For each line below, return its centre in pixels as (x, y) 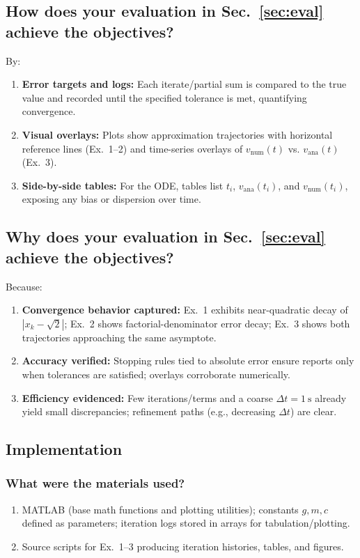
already (331, 397)
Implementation (64, 449)
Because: (24, 286)
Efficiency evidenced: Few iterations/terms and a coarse (147, 397)
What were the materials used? (95, 483)
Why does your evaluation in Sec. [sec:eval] (166, 237)
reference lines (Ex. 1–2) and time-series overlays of (132, 148)
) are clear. (313, 411)
